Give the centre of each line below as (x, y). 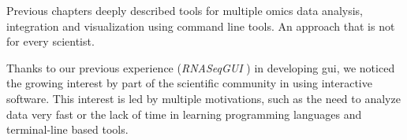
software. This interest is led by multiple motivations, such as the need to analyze (203, 98)
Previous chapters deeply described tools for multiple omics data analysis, (185, 10)
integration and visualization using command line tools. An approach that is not (201, 26)
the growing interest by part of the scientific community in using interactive (189, 83)
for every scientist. (50, 41)
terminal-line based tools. (67, 129)
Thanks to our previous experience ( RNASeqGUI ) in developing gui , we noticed (201, 67)
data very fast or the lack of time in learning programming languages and (184, 114)
